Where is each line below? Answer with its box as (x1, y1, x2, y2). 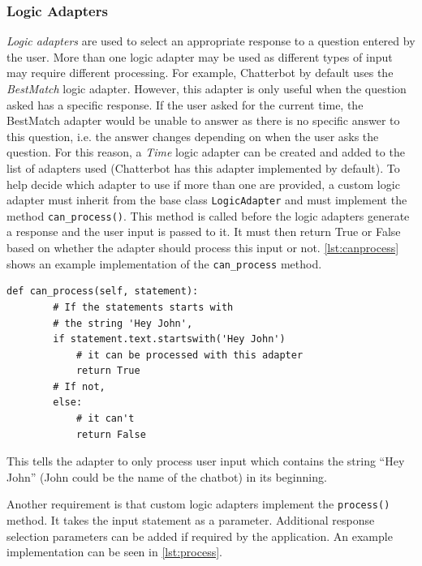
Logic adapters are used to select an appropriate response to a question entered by (6, 32, 416, 49)
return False (75, 428, 146, 440)
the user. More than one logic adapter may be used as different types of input (6, 48, 393, 65)
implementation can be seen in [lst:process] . (6, 543, 222, 560)
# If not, (53, 380, 105, 392)
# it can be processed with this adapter (75, 349, 304, 361)
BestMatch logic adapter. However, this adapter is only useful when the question (6, 80, 407, 96)
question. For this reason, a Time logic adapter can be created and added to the (6, 144, 405, 161)
